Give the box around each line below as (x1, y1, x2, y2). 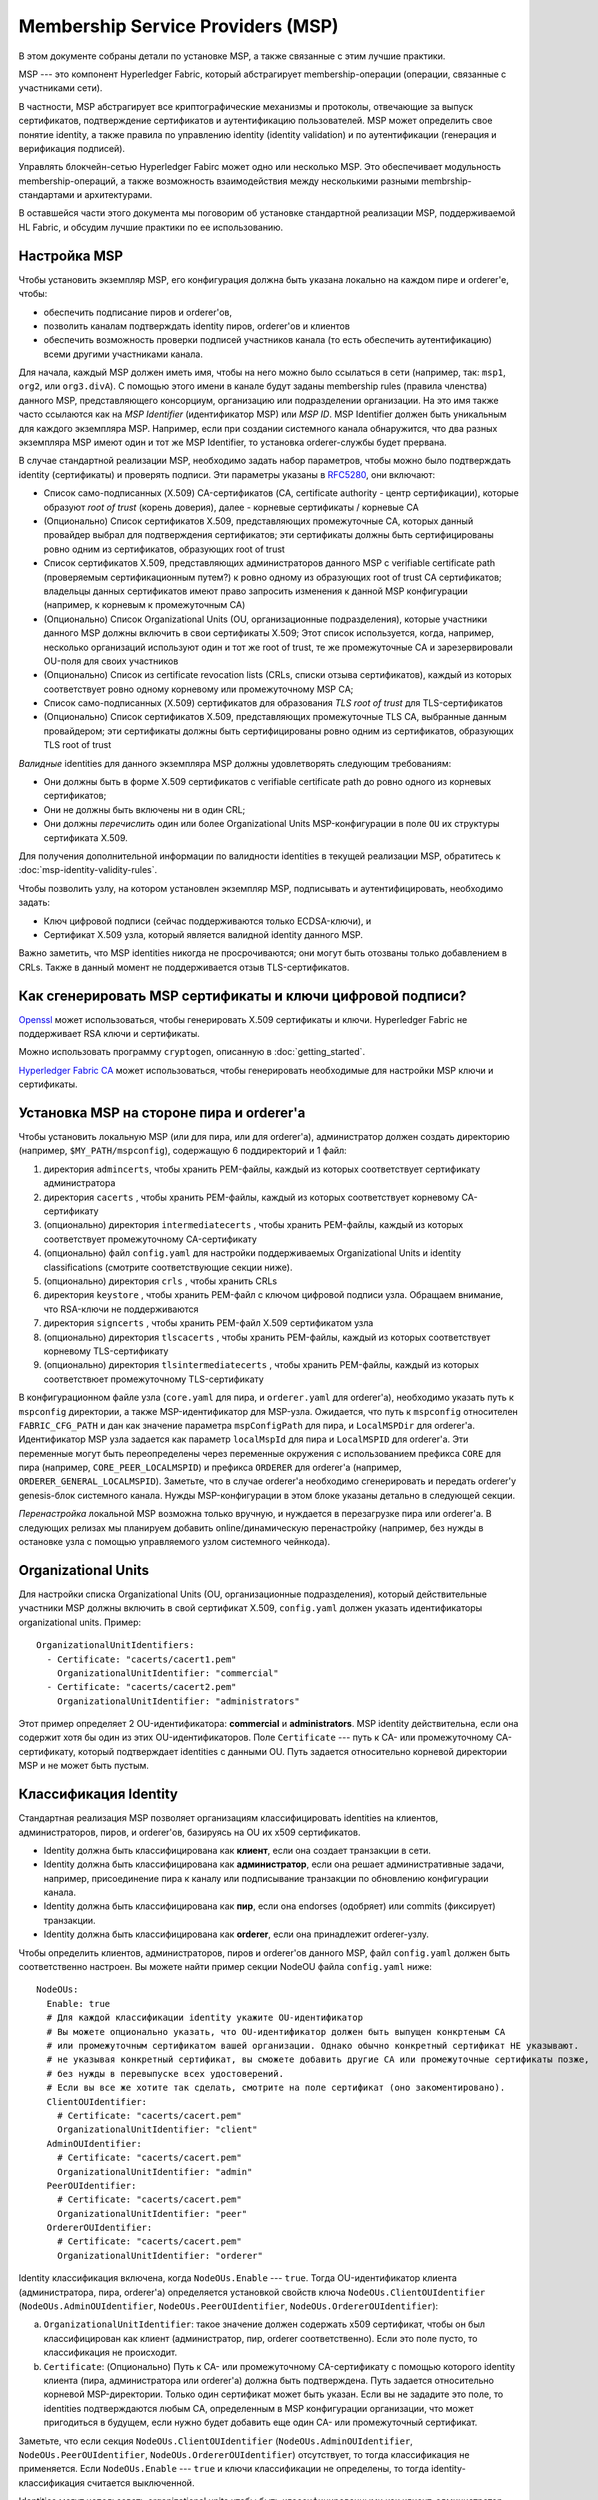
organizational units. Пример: (18, 1616, 142, 1628)
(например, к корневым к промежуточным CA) (43, 599, 246, 611)
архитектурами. (84, 189, 153, 201)
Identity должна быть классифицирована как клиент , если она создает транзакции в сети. (43, 1844, 432, 1856)
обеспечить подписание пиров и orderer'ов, (43, 306, 233, 318)
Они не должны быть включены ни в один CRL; (43, 803, 246, 815)
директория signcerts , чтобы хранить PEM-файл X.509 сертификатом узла (43, 1317, 374, 1329)
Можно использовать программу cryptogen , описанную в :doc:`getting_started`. (18, 1046, 365, 1058)
